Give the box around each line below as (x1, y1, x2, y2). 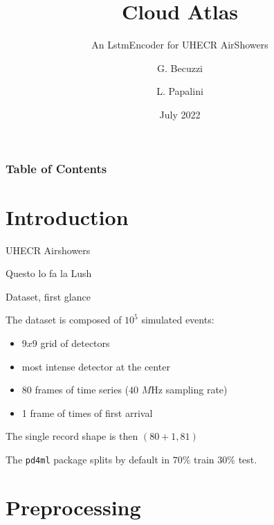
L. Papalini (156, 84, 203, 98)
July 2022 (159, 107, 201, 121)
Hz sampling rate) (151, 382, 228, 397)
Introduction (6, 202, 129, 231)
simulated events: (141, 312, 214, 327)
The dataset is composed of (6, 312, 122, 327)
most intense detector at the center (21, 359, 170, 373)
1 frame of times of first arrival (21, 405, 153, 420)
